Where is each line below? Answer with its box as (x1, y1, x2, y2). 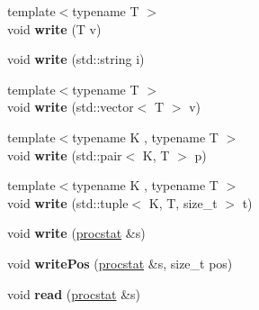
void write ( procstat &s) (7, 223, 146, 242)
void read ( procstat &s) (7, 284, 141, 303)
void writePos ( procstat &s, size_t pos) (7, 253, 233, 272)
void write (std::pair (7, 145, 122, 164)
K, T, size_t (148, 193, 218, 212)
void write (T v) (7, 19, 102, 38)
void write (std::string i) (7, 50, 145, 68)
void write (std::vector (7, 97, 134, 116)
